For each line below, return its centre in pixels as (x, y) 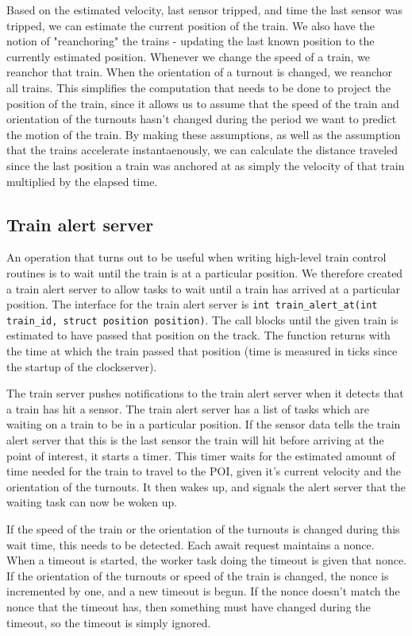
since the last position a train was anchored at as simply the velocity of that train (206, 165)
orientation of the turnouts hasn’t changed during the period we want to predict (202, 119)
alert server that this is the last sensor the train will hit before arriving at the (195, 439)
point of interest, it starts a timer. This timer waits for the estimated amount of (201, 455)
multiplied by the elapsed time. (82, 181)
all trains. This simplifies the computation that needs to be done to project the (198, 87)
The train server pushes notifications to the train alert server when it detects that (205, 393)
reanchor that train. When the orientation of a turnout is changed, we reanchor (200, 72)
